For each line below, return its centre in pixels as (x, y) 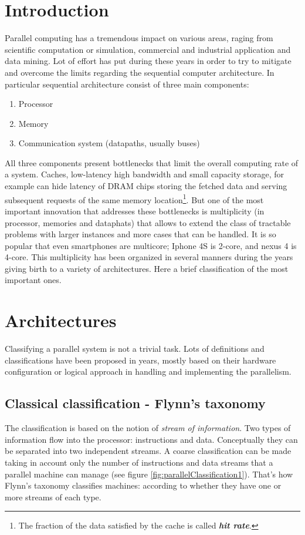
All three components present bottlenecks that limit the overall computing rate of (152, 162)
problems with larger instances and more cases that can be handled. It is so (140, 234)
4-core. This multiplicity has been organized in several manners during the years (149, 257)
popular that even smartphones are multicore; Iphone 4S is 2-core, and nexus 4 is (151, 245)
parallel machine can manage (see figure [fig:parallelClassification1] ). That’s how (149, 474)
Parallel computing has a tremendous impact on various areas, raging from (139, 38)
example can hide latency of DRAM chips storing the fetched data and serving (146, 186)
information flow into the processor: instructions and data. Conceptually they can (151, 439)
